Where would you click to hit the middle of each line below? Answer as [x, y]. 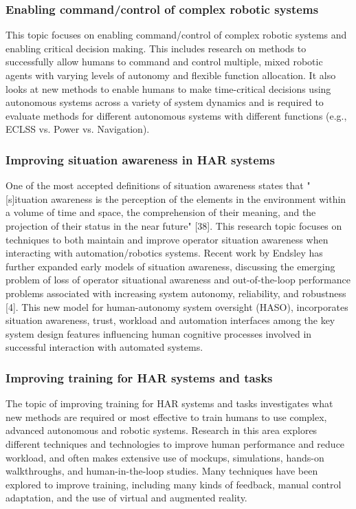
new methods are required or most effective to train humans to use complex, [166, 416]
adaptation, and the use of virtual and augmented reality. [126, 498]
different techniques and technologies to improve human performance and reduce [175, 443]
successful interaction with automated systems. [104, 347]
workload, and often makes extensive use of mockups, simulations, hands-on [165, 457]
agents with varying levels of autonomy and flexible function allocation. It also [171, 75]
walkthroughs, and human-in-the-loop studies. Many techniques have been [162, 471]
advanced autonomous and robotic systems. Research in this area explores [162, 430]
